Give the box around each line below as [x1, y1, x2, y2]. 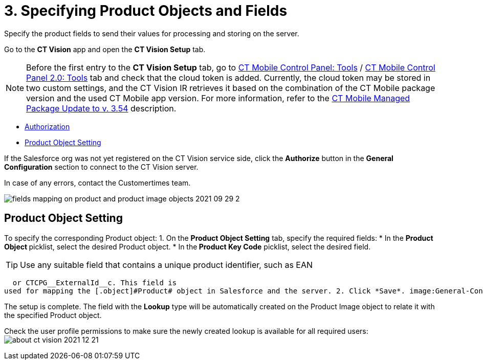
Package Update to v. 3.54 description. [26, 103, 177, 113]
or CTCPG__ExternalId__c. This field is [12, 278, 177, 287]
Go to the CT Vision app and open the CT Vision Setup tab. [4, 44, 206, 54]
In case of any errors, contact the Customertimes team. [4, 178, 191, 187]
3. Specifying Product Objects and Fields [4, 2, 288, 19]
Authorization [25, 122, 70, 131]
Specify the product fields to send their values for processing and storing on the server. [4, 29, 299, 38]
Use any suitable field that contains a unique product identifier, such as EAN [20, 259, 313, 270]
